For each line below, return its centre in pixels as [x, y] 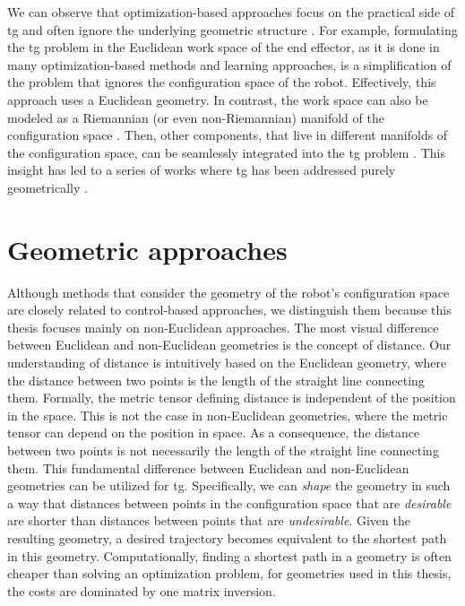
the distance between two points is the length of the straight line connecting [216, 380]
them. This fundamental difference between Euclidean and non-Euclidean [208, 467]
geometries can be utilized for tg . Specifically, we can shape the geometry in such [229, 485]
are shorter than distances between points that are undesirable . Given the [209, 520]
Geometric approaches [147, 249]
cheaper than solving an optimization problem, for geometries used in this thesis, [229, 573]
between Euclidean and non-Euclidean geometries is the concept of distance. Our [229, 345]
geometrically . [47, 187]
